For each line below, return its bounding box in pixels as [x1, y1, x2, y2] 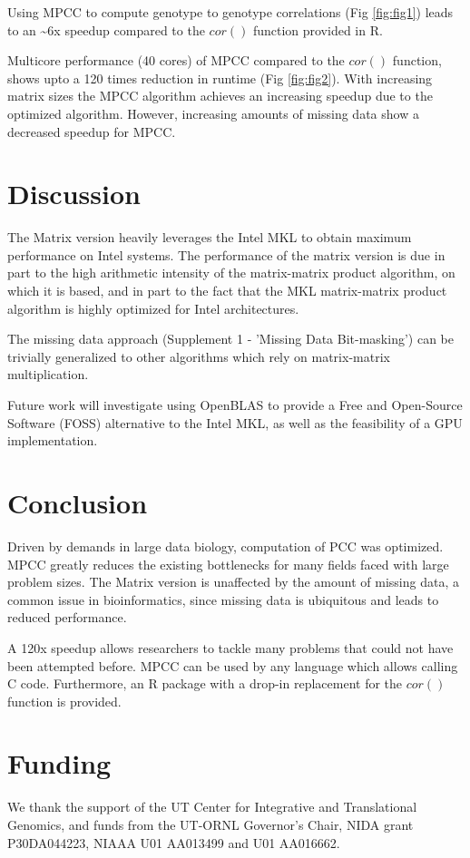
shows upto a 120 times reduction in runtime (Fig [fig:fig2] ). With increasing [7, 68, 433, 87]
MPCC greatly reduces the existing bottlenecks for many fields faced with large [7, 554, 449, 573]
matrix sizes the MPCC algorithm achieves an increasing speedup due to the [7, 86, 433, 105]
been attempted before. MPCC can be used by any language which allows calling [7, 656, 458, 675]
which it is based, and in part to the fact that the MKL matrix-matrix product [7, 281, 447, 300]
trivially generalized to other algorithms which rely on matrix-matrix [7, 346, 390, 366]
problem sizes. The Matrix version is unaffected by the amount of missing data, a [7, 572, 459, 591]
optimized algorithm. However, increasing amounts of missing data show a [7, 103, 419, 122]
